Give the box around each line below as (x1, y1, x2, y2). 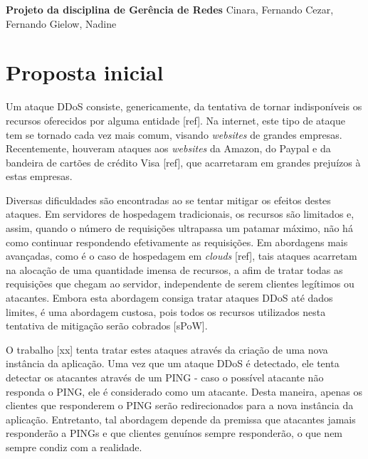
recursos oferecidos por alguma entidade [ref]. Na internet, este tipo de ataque (6, 112, 345, 127)
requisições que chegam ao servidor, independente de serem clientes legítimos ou (6, 276, 354, 291)
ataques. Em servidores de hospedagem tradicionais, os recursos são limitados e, (6, 206, 354, 221)
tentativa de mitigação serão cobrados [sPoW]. (6, 318, 208, 333)
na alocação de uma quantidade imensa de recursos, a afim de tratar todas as (6, 262, 343, 277)
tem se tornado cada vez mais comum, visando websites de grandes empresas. (6, 127, 342, 142)
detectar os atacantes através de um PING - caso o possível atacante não (6, 370, 324, 384)
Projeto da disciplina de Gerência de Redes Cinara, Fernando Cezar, (6, 2, 334, 16)
